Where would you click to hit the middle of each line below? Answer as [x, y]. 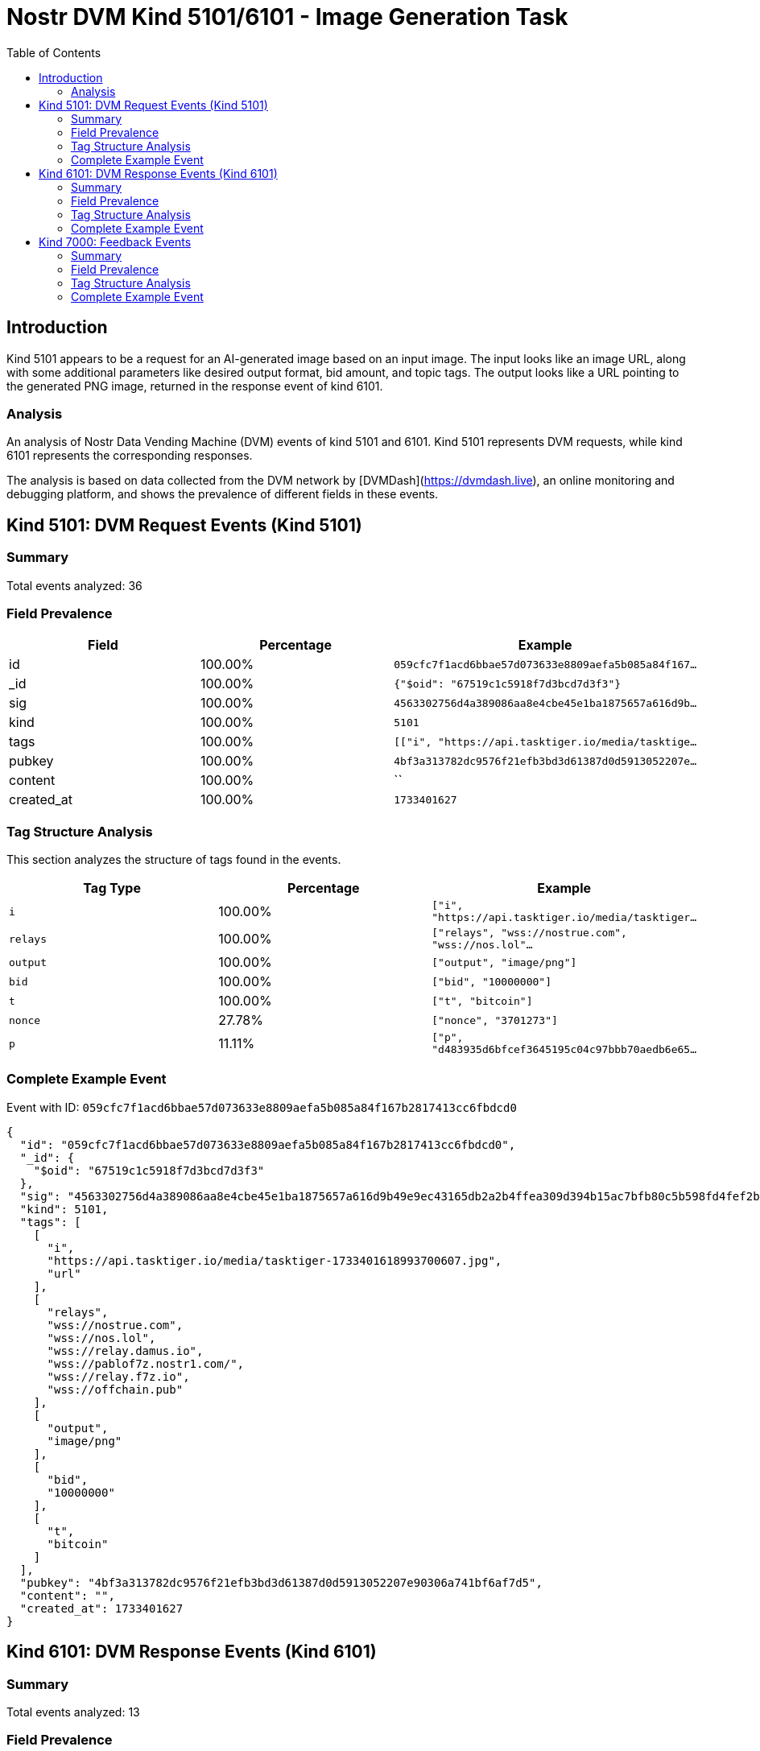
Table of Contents [54, 52]
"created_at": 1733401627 [101, 1608]
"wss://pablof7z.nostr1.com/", [146, 1363]
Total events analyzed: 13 [73, 1712]
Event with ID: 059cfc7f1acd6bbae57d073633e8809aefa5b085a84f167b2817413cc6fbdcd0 [262, 1107]
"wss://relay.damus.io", [125, 1350]
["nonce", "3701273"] [495, 1020]
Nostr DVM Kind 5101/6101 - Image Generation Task [287, 17]
